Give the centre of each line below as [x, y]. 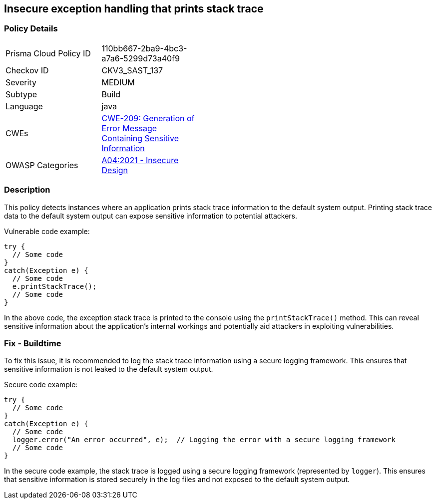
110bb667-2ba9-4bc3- [144, 48]
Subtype [21, 94]
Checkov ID [27, 70]
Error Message [129, 128]
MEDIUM [118, 82]
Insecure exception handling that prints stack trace [134, 9]
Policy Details [31, 29]
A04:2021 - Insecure [140, 160]
